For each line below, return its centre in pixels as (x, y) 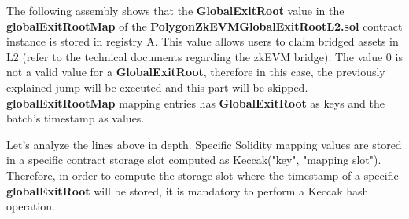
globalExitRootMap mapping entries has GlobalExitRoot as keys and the (196, 102)
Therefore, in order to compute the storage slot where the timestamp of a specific (203, 175)
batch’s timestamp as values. (76, 118)
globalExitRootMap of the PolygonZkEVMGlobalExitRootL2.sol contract (204, 26)
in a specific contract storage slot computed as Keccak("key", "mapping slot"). (194, 160)
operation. (31, 206)
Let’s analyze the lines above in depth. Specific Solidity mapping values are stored (204, 144)
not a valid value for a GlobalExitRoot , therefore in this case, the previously (196, 72)
